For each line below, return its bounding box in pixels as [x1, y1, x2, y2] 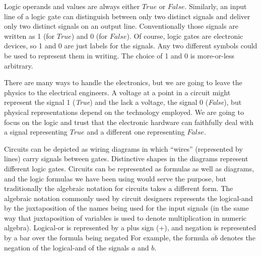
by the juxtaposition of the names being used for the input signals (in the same [4, 203, 249, 213]
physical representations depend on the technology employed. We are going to [4, 106, 244, 117]
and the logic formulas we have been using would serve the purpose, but [4, 173, 227, 183]
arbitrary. [4, 60, 33, 71]
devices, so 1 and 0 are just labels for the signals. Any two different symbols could [4, 40, 257, 51]
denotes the [220, 232, 255, 243]
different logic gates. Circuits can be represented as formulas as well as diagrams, [4, 163, 254, 173]
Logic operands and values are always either [4, 1, 140, 11]
